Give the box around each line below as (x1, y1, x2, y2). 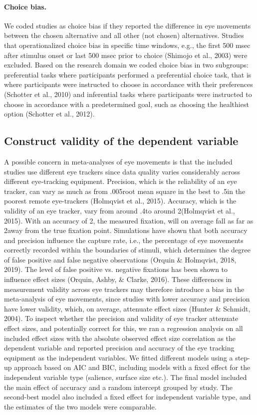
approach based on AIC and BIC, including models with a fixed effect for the (14, 362, 251, 372)
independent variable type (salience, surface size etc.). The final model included (4, 372, 247, 382)
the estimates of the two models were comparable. (4, 401, 157, 411)
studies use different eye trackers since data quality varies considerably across (4, 166, 240, 176)
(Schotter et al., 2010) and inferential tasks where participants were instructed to (4, 88, 252, 99)
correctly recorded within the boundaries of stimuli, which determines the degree (4, 244, 251, 255)
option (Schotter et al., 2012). (4, 108, 95, 119)
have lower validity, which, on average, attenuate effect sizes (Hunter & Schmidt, (4, 303, 251, 313)
